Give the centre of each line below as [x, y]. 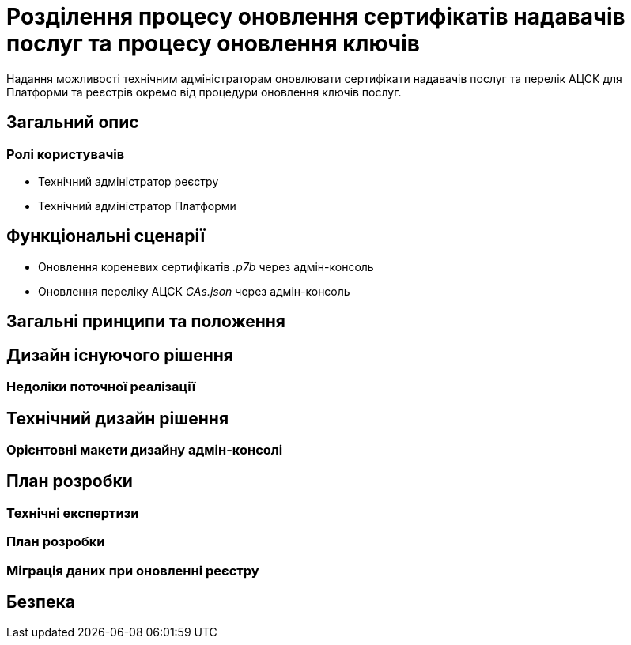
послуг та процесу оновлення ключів [213, 43]
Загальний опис [73, 123]
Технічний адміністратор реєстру [128, 181]
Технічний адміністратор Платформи [137, 206]
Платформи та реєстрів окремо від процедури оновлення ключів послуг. [204, 92]
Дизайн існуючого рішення [120, 355]
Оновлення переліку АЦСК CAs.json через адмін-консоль [194, 291]
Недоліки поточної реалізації [101, 387]
